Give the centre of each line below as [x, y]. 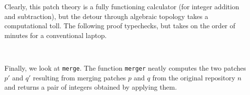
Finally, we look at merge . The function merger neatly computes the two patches [125, 67]
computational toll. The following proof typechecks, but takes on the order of [120, 26]
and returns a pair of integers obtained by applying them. [91, 87]
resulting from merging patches [79, 77]
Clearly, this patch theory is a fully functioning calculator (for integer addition [122, 6]
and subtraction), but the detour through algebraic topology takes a [106, 16]
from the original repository [194, 77]
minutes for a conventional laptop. [56, 35]
